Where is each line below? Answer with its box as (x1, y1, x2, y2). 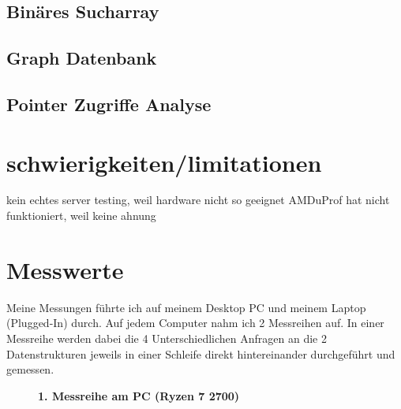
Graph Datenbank (6, 46, 157, 70)
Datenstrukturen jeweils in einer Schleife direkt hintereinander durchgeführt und (6, 345, 395, 362)
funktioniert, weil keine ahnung (6, 207, 156, 224)
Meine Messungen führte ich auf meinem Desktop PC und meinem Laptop (6, 299, 366, 315)
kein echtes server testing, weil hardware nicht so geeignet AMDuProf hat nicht (6, 191, 390, 208)
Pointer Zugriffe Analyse (6, 91, 212, 116)
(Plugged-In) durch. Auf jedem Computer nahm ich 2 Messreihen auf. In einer (6, 314, 384, 331)
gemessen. (6, 361, 54, 377)
